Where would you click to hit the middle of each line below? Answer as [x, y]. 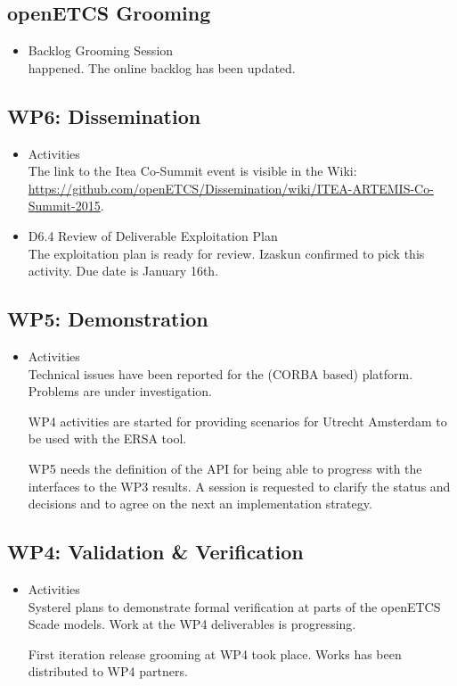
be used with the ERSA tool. [107, 438]
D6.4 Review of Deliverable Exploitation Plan [153, 235]
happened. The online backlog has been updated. [162, 67]
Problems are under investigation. [120, 391]
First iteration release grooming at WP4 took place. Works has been [215, 653]
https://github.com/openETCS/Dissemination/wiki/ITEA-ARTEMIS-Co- [231, 188]
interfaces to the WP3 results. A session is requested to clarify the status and [239, 486]
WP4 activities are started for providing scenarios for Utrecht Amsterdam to [237, 421]
